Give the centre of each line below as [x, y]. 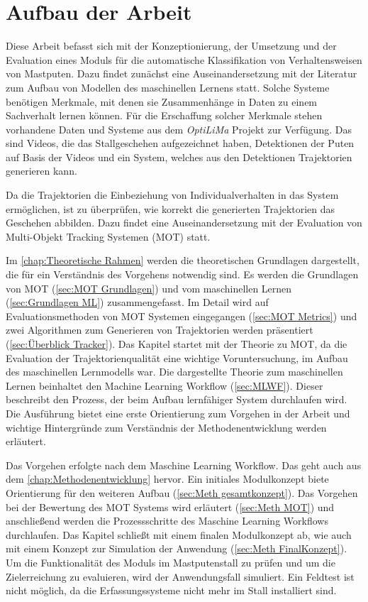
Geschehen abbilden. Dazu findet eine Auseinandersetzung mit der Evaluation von [184, 223]
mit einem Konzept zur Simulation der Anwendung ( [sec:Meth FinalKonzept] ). [177, 548]
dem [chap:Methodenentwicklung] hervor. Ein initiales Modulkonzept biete [167, 479]
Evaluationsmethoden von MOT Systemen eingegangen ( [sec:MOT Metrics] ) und [182, 316]
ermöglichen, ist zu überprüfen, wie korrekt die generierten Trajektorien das [171, 208]
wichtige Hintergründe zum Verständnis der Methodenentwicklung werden [166, 427]
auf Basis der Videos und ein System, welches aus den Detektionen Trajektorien [179, 157]
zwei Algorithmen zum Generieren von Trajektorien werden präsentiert [160, 330]
